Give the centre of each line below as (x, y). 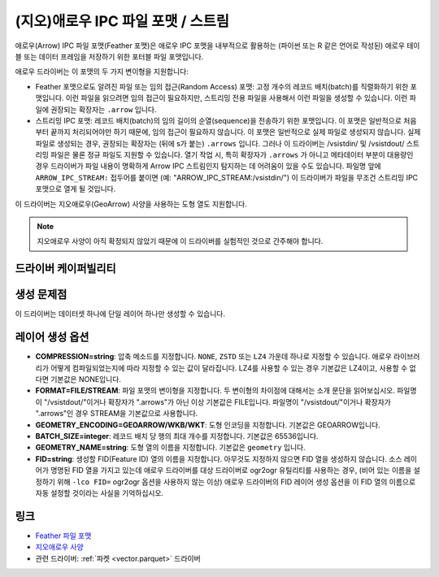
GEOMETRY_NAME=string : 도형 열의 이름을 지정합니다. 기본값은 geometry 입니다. (170, 448)
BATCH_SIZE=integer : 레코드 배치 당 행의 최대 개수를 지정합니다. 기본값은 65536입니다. (177, 436)
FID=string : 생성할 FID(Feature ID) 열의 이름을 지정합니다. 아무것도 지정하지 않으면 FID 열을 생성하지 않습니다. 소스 (219, 458)
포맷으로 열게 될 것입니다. (76, 189)
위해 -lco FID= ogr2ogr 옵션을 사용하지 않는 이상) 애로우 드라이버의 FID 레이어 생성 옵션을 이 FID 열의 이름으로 (237, 482)
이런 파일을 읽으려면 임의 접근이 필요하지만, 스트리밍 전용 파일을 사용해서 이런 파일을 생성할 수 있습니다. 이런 (237, 98)
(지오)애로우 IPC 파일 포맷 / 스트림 (122, 21)
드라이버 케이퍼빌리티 (66, 269)
